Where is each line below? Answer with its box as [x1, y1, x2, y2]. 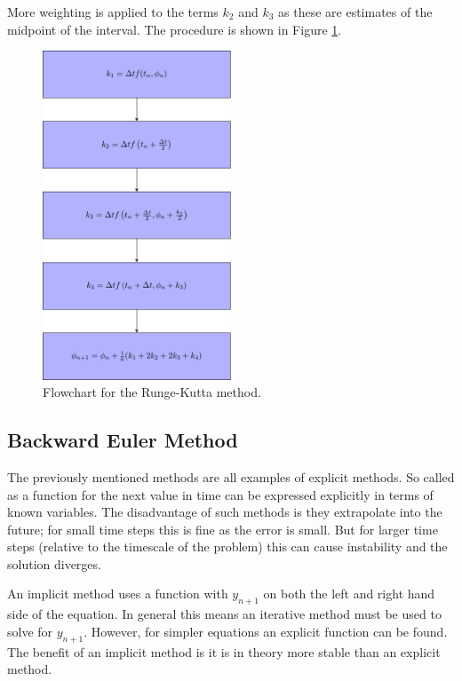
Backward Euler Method [7, 426, 238, 454]
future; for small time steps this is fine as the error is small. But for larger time [7, 519, 438, 538]
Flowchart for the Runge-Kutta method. [43, 383, 261, 401]
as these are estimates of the [278, 3, 433, 20]
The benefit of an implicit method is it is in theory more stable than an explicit [7, 642, 441, 661]
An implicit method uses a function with [7, 584, 228, 603]
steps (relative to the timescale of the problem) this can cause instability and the [7, 537, 448, 556]
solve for [7, 622, 53, 640]
